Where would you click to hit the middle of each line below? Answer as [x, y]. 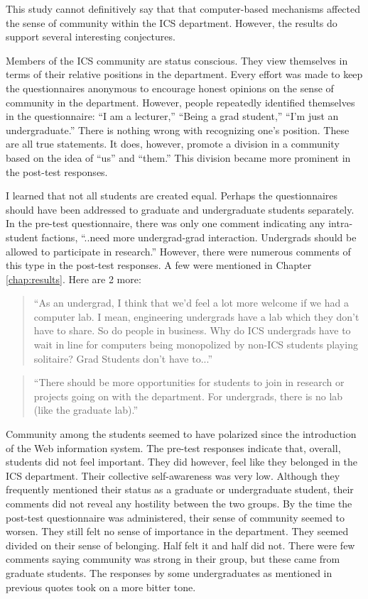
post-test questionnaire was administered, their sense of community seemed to [175, 517]
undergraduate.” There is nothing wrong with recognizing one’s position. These [178, 130]
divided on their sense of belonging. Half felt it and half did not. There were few [180, 545]
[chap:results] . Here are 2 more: [74, 279]
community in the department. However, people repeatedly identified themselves [180, 102]
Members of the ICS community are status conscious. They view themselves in [177, 60]
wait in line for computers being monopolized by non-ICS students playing [196, 345]
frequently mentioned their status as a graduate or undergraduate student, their [180, 489]
